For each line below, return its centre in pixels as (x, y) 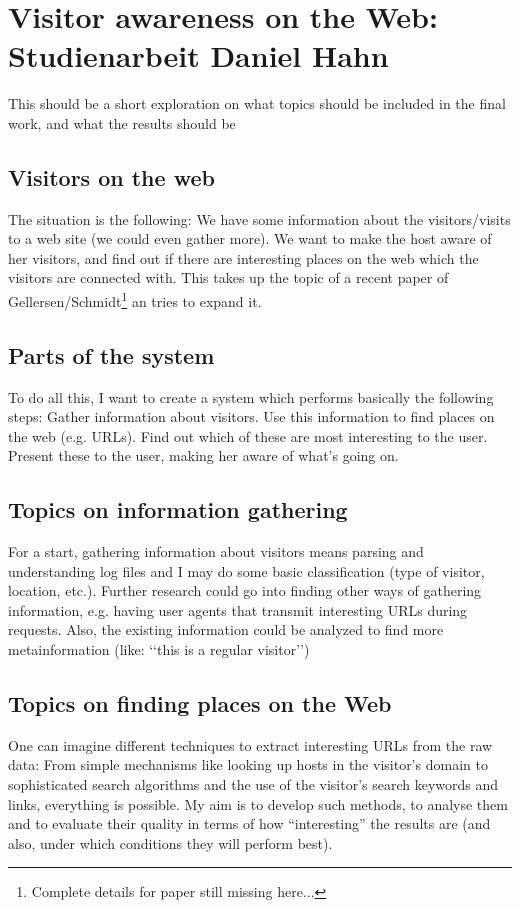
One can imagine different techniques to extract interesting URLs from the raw (250, 744)
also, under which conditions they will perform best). (170, 842)
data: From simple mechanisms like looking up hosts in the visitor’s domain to (248, 764)
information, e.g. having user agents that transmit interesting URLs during (238, 609)
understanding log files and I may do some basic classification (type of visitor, (246, 570)
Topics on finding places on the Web (200, 703)
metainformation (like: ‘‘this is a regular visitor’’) (159, 649)
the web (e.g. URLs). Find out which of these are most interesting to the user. (248, 435)
